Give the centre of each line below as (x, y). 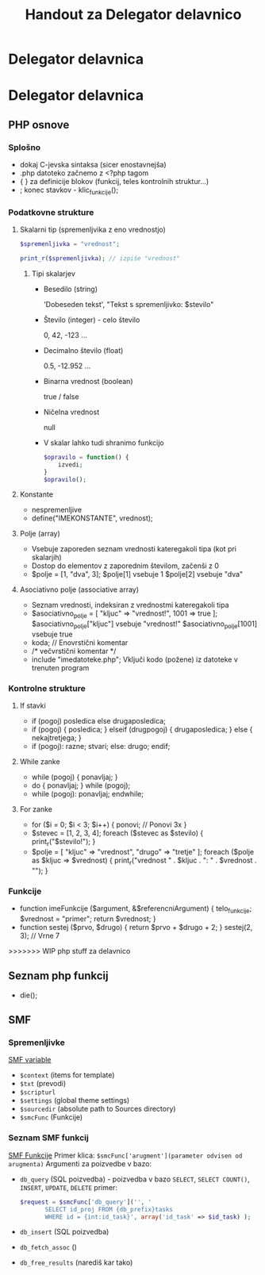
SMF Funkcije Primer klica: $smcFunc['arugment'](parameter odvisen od (125, 1155)
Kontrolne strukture (47, 688)
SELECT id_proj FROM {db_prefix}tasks (109, 1209)
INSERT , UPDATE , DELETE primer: (68, 1187)
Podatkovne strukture (51, 212)
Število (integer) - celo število (92, 320)
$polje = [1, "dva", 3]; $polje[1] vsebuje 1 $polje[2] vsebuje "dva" (137, 574)
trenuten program (60, 668)
